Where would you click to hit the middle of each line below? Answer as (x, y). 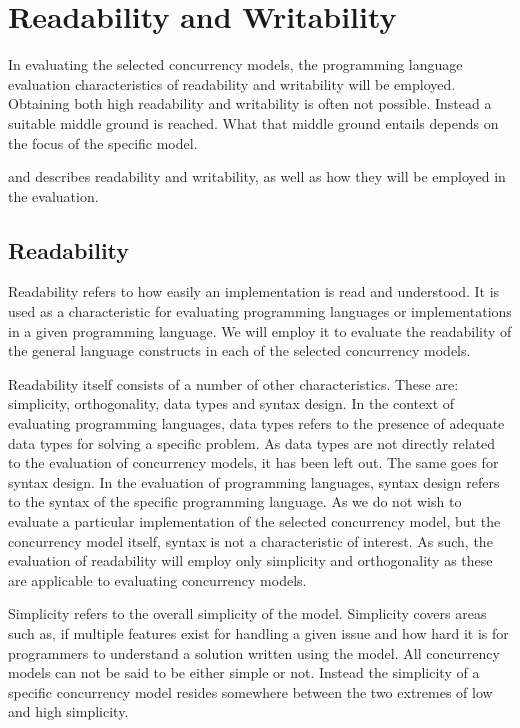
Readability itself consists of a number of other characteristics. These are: (233, 383)
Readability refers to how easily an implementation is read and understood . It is (254, 291)
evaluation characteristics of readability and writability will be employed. (232, 83)
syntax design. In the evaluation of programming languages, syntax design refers (254, 481)
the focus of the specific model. (103, 142)
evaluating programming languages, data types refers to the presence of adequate (256, 423)
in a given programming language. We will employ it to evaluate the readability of (260, 330)
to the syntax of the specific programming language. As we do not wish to (235, 501)
